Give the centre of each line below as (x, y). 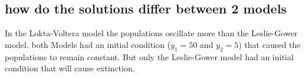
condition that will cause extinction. (70, 68)
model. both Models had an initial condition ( (88, 44)
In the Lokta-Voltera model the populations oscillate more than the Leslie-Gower (151, 33)
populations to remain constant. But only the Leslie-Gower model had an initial (149, 56)
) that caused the (270, 44)
